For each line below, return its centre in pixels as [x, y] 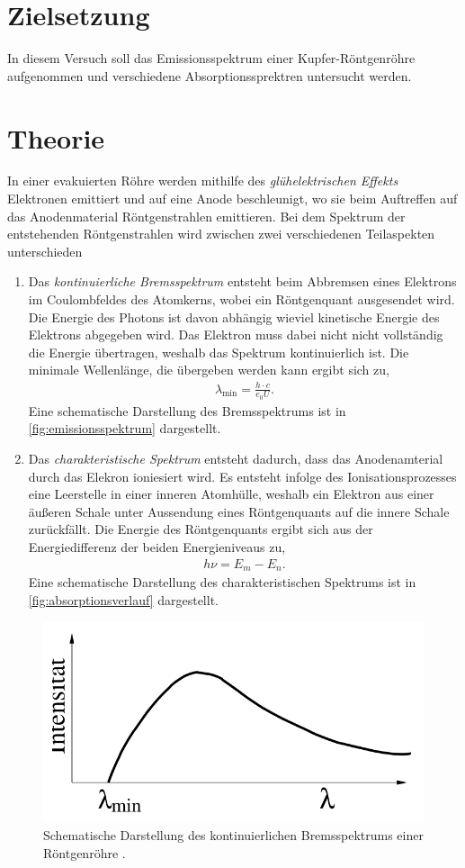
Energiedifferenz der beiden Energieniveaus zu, [157, 546]
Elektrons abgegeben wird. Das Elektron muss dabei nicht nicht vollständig [236, 335]
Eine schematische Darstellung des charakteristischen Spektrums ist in [222, 581]
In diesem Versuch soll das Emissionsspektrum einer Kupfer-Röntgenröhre [211, 58]
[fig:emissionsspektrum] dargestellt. [125, 428]
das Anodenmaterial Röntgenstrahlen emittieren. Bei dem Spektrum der [206, 216]
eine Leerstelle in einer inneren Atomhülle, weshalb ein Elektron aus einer [231, 494]
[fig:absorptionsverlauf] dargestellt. [123, 599]
